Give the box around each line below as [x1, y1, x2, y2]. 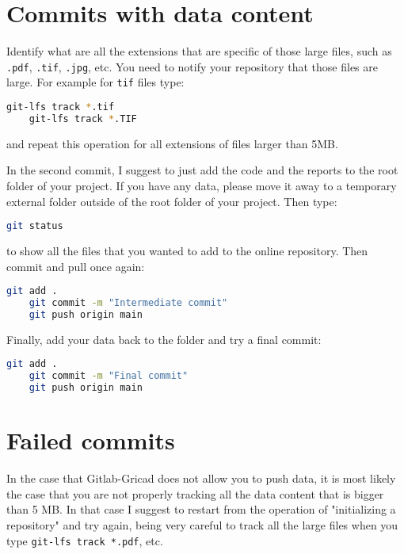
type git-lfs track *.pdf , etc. [6, 532, 163, 548]
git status [6, 220, 63, 232]
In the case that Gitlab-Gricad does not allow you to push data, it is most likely [6, 470, 396, 487]
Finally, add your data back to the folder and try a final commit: [6, 330, 322, 347]
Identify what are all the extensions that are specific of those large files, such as [6, 43, 392, 59]
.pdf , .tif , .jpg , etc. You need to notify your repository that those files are [6, 58, 378, 75]
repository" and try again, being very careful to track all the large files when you [6, 516, 398, 533]
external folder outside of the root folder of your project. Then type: [6, 193, 337, 209]
